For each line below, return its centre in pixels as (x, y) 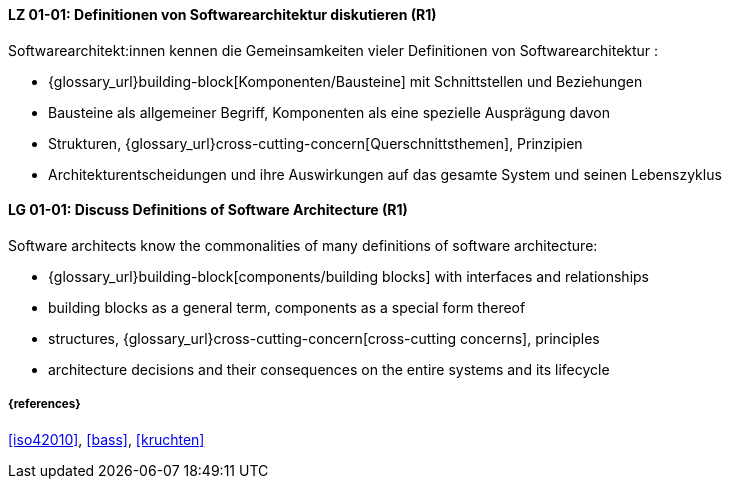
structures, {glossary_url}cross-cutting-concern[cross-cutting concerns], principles (324, 338)
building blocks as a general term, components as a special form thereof (287, 307)
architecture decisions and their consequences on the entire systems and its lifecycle (329, 369)
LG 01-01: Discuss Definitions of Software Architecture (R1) (208, 210)
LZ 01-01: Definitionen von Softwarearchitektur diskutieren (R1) (222, 14)
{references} (44, 404)
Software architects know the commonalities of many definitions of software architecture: (303, 245)
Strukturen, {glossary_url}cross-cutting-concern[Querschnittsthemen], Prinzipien (315, 143)
